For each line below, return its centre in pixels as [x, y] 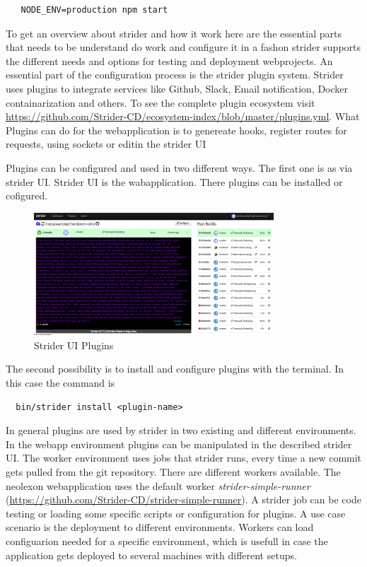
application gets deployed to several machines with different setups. [151, 555]
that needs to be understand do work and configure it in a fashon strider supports [183, 47]
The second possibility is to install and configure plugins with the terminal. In [175, 369]
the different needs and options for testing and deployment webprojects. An [169, 60]
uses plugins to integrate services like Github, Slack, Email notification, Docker [177, 88]
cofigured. [27, 195]
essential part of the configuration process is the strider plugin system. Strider [175, 75]
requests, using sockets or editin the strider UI [106, 144]
